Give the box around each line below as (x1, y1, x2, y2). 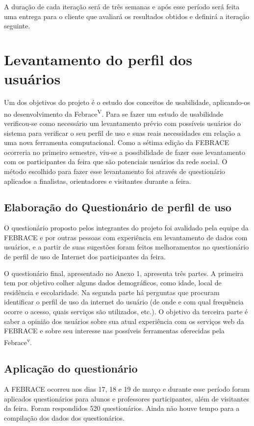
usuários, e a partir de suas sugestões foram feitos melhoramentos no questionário (4, 242, 249, 252)
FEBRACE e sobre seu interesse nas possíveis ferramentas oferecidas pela (4, 326, 225, 336)
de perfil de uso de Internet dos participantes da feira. (4, 251, 166, 262)
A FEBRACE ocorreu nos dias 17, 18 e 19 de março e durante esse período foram (4, 384, 250, 394)
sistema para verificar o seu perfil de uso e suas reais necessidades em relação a (4, 127, 241, 138)
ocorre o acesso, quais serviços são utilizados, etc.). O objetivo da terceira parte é (4, 306, 248, 317)
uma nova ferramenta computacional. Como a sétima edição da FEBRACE (4, 137, 229, 148)
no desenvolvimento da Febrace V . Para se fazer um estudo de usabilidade (4, 107, 224, 119)
